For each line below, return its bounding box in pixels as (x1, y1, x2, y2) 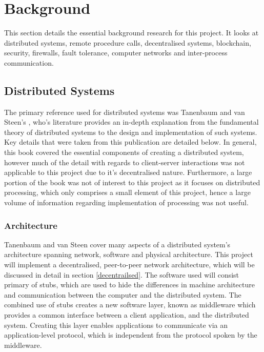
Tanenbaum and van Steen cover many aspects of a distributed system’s (4, 239, 231, 249)
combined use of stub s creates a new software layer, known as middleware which (4, 299, 256, 310)
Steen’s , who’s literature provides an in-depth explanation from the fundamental (4, 116, 259, 127)
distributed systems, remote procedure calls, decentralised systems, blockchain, (4, 37, 251, 48)
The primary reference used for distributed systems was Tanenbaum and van (4, 106, 245, 117)
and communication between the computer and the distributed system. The (4, 289, 241, 300)
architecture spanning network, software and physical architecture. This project (4, 249, 253, 260)
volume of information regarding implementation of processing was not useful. (4, 197, 249, 208)
